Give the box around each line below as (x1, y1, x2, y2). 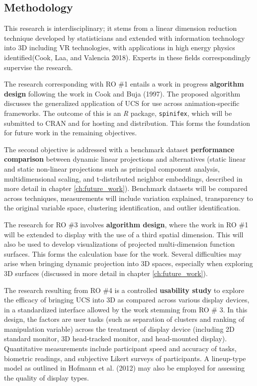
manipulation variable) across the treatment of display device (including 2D (4, 323, 235, 334)
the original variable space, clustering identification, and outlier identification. (4, 202, 241, 213)
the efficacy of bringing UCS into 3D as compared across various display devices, (4, 294, 250, 305)
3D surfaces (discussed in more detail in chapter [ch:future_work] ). (4, 268, 208, 278)
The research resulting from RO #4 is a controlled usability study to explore (4, 285, 245, 295)
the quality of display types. (4, 372, 89, 383)
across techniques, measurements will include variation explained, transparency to (4, 193, 253, 203)
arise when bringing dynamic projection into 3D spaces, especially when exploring (4, 258, 253, 269)
